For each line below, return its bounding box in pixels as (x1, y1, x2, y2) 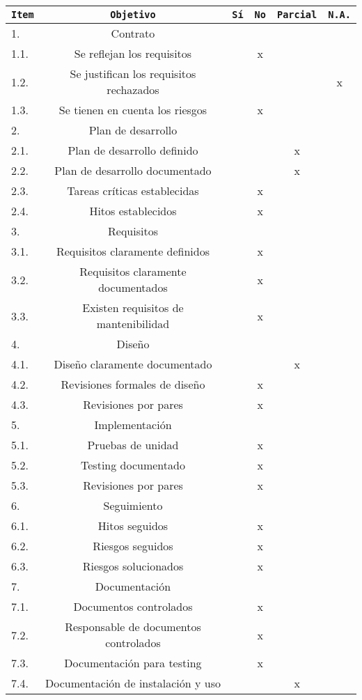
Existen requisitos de (82, 300, 184, 316)
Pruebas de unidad (87, 437, 179, 453)
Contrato (111, 25, 155, 41)
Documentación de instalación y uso (45, 675, 221, 691)
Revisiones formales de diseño (61, 376, 205, 392)
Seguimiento (103, 497, 163, 513)
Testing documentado (81, 457, 185, 473)
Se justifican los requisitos (70, 65, 196, 81)
